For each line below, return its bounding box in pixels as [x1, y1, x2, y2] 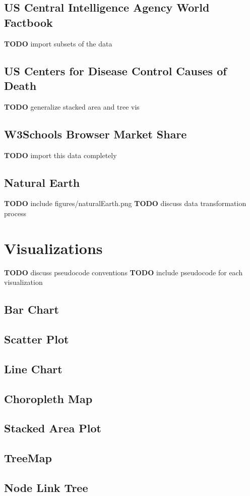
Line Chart [4, 361, 62, 376]
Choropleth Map [4, 390, 93, 406]
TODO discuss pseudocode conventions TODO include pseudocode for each [4, 267, 243, 277]
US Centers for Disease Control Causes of [4, 63, 227, 78]
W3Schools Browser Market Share [4, 126, 187, 141]
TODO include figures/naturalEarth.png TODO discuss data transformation [4, 198, 246, 209]
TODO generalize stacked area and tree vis [4, 101, 140, 112]
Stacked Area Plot [4, 420, 101, 436]
